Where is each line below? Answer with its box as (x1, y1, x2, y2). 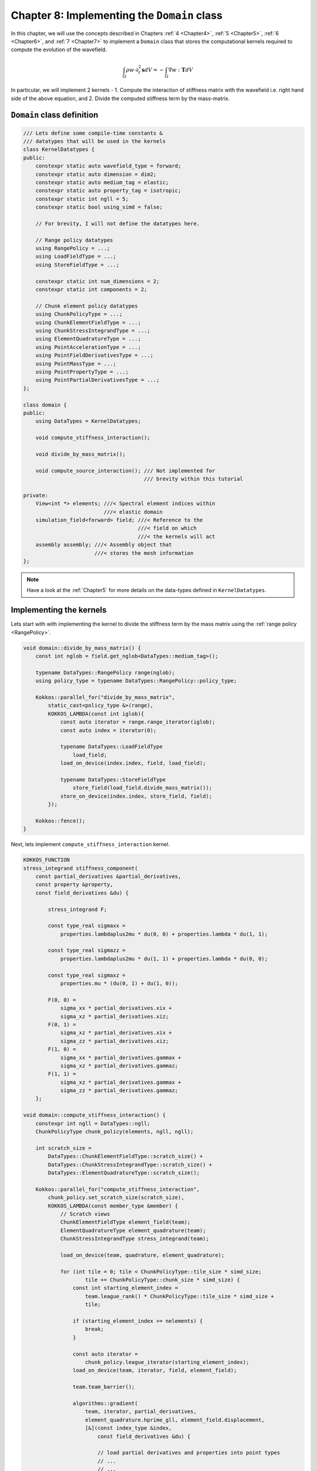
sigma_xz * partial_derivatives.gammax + (60, 1079, 181, 1086)
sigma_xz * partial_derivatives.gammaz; (60, 1062, 178, 1069)
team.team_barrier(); (72, 1383, 135, 1390)
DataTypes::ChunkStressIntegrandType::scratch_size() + (48, 1161, 213, 1168)
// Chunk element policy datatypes (35, 302, 138, 309)
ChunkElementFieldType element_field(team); (60, 1219, 191, 1226)
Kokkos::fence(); (35, 817, 86, 824)
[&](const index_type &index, (85, 1425, 173, 1432)
